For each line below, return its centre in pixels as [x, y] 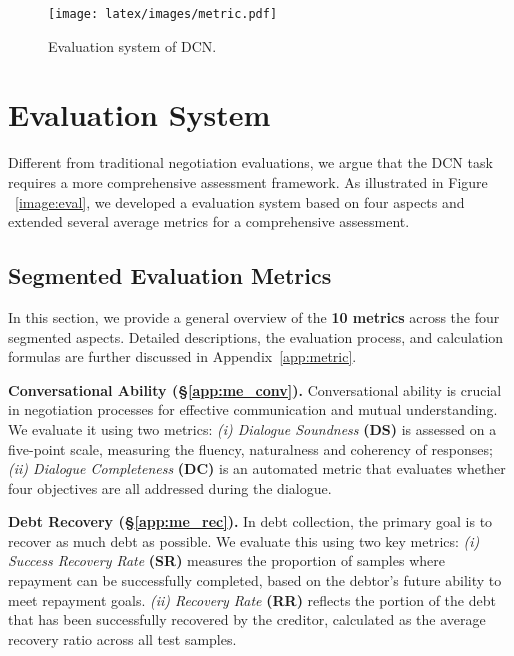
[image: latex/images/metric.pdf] [163, 14]
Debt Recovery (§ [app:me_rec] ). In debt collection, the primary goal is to [250, 521]
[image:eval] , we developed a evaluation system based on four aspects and [240, 201]
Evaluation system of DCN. [132, 45]
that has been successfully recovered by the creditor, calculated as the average [247, 619]
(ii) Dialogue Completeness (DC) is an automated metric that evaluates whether [257, 468]
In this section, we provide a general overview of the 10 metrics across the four [254, 316]
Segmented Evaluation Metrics [170, 275]
